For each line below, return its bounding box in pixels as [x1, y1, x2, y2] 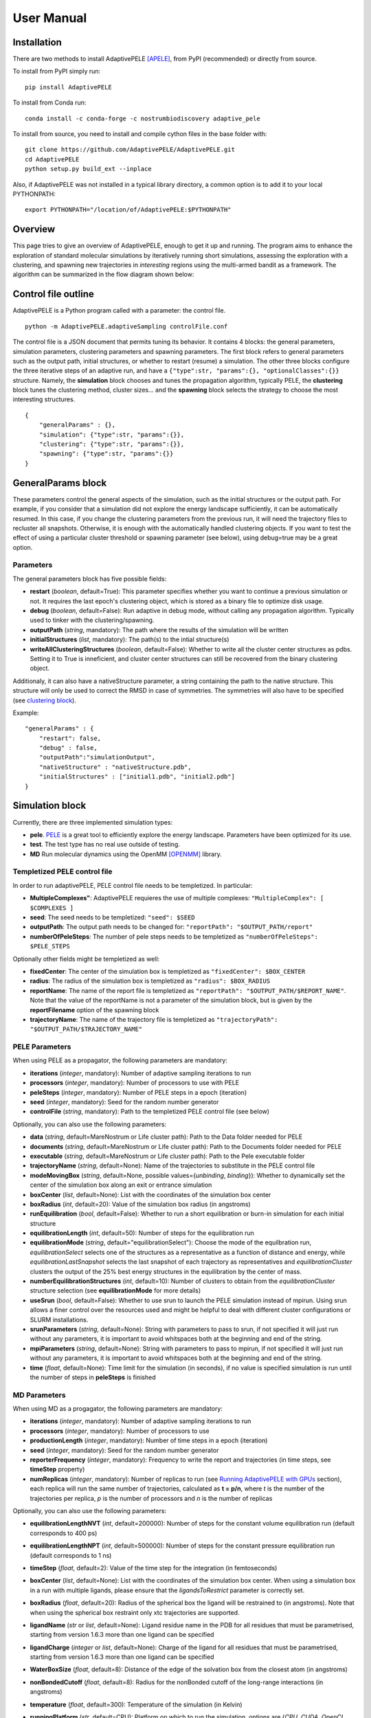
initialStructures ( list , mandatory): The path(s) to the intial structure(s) [30, 636, 229, 644]
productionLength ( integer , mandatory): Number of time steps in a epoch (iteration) [30, 1436, 268, 1444]
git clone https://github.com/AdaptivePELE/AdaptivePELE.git [25, 146, 235, 154]
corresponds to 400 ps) [30, 1529, 98, 1537]
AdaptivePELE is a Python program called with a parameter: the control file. [12, 306, 226, 315]
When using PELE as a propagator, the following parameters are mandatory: [12, 1056, 228, 1064]
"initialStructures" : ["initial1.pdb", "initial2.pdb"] [38, 773, 235, 781]
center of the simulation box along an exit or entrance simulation [30, 1181, 212, 1189]
